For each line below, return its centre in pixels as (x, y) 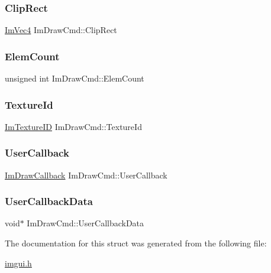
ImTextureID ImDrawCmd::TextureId (73, 126)
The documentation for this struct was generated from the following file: (136, 243)
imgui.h (18, 263)
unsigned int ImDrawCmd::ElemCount (75, 78)
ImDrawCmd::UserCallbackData (86, 223)
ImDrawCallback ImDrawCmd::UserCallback (86, 175)
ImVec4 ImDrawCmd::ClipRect (61, 30)
